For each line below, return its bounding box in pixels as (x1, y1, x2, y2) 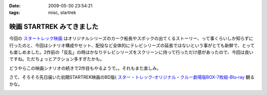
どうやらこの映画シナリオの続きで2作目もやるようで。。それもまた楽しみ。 (9, 65, 161, 71)
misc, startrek (48, 10, 76, 16)
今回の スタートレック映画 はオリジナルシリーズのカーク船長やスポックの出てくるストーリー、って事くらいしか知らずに (9, 35, 254, 41)
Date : (9, 3, 21, 8)
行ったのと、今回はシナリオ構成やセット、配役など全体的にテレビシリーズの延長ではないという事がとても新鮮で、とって (9, 42, 255, 48)
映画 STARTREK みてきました (9, 23, 99, 31)
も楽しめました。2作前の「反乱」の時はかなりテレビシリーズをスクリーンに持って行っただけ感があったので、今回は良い (9, 49, 254, 55)
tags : (9, 10, 20, 16)
